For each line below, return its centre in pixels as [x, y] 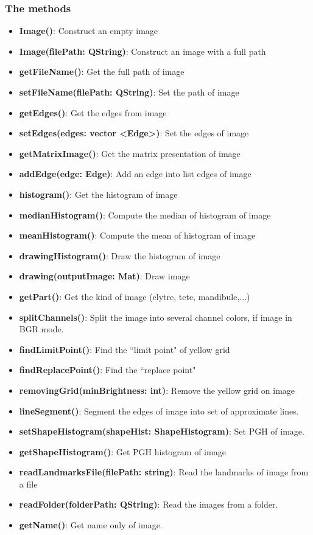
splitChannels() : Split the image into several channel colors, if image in [156, 317]
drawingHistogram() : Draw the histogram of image [120, 255]
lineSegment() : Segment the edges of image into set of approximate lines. [159, 411]
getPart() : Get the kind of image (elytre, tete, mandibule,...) [135, 296]
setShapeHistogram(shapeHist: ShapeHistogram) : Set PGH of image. [162, 431]
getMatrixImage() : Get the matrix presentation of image [130, 153]
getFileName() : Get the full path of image [102, 72]
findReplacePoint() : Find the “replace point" [107, 370]
